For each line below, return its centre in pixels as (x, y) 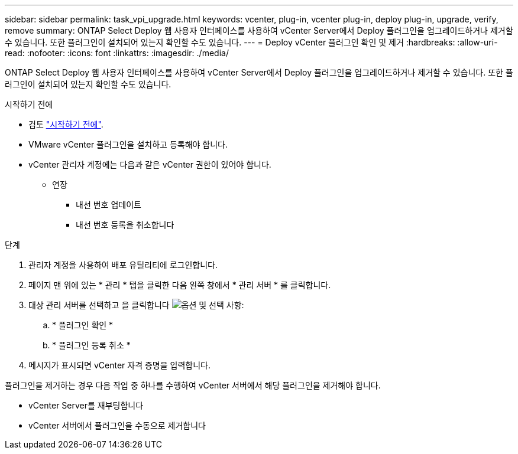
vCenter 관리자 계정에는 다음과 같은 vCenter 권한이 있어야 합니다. (150, 164)
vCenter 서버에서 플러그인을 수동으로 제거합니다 (117, 425)
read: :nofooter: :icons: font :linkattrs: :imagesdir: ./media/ (117, 53)
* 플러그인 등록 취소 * (91, 345)
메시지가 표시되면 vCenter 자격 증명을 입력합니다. (119, 365)
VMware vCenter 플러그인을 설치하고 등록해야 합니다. (128, 144)
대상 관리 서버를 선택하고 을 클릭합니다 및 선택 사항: (136, 305)
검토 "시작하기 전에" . (66, 124)
